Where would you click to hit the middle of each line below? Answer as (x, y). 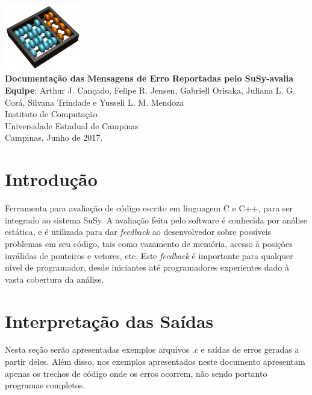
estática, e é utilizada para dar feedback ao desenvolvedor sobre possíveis (138, 232)
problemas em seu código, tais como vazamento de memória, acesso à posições (149, 243)
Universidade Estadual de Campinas (72, 125)
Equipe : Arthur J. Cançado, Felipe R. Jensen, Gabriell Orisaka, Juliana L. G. (150, 90)
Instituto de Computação (51, 114)
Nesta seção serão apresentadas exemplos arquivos (97, 349)
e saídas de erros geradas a (250, 349)
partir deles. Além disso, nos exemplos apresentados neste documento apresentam (155, 361)
